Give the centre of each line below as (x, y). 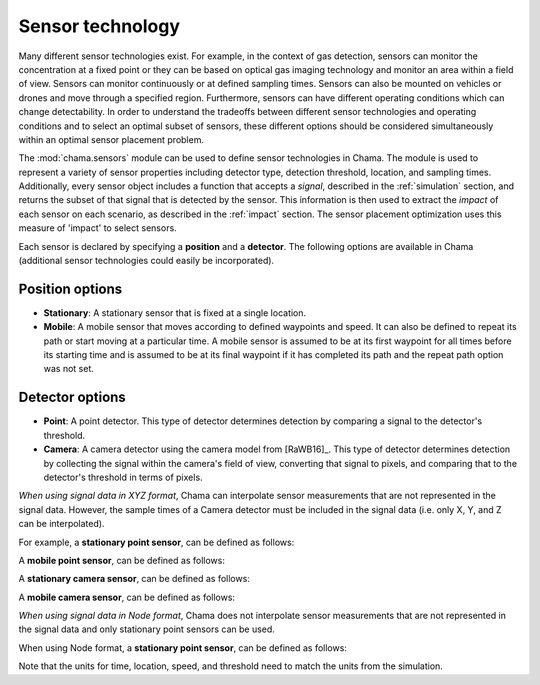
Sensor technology (99, 26)
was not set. (68, 369)
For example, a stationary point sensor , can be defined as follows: (156, 542)
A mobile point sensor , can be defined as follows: (121, 560)
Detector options (72, 397)
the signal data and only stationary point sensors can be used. (146, 629)
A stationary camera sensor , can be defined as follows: (134, 579)
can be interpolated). (61, 524)
